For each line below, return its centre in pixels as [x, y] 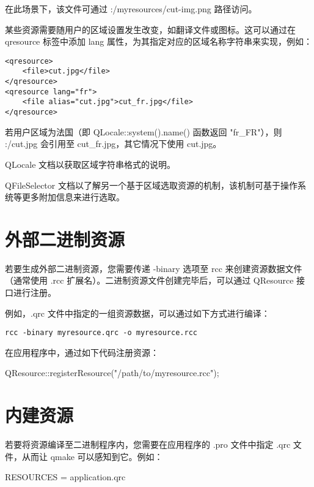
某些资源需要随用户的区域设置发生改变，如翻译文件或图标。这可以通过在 [150, 29]
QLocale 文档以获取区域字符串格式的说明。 [90, 164]
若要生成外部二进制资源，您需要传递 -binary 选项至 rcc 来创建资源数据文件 [154, 268]
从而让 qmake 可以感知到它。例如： [92, 456]
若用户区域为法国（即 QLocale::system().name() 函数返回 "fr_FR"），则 [144, 131]
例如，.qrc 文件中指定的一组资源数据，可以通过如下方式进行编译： [137, 313]
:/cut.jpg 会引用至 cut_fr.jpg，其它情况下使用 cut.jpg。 [113, 144]
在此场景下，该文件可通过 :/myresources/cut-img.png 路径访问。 [131, 9]
